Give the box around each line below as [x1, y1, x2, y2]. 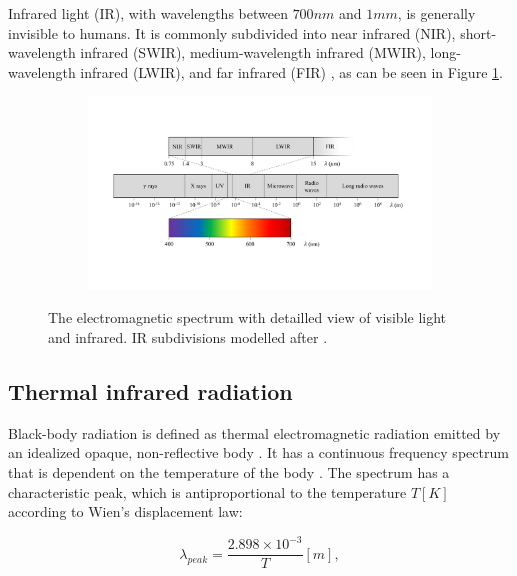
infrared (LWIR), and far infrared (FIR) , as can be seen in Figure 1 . [80, 61, 503, 82]
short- [460, 22, 497, 43]
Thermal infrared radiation [8, 376, 293, 407]
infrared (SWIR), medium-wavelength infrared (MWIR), [80, 42, 426, 63]
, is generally [397, 3, 476, 23]
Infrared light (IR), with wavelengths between [8, 3, 288, 23]
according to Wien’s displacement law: [8, 501, 243, 522]
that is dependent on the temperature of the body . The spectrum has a [8, 462, 450, 483]
